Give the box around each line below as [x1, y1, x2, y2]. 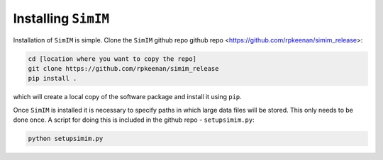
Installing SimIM [13, 11, 110, 26]
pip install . [28, 74, 77, 83]
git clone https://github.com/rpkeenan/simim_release [28, 64, 219, 72]
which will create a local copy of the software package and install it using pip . [13, 93, 243, 101]
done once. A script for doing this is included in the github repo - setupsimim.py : [13, 115, 255, 124]
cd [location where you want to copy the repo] [28, 55, 196, 63]
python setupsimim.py [28, 135, 104, 143]
